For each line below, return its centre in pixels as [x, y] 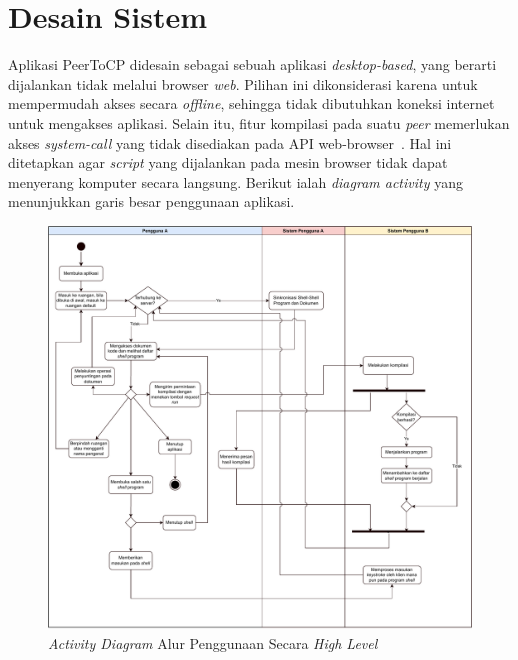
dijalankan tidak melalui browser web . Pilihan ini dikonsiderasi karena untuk [243, 83]
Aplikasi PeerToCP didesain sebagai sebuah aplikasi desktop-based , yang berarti [252, 64]
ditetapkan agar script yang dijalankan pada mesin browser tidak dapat [228, 162]
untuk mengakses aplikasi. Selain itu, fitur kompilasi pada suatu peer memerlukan [259, 122]
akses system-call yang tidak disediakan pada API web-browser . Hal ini [230, 142]
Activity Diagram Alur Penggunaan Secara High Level [213, 642]
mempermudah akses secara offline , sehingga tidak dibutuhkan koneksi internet [251, 103]
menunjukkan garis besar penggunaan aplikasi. [151, 201]
